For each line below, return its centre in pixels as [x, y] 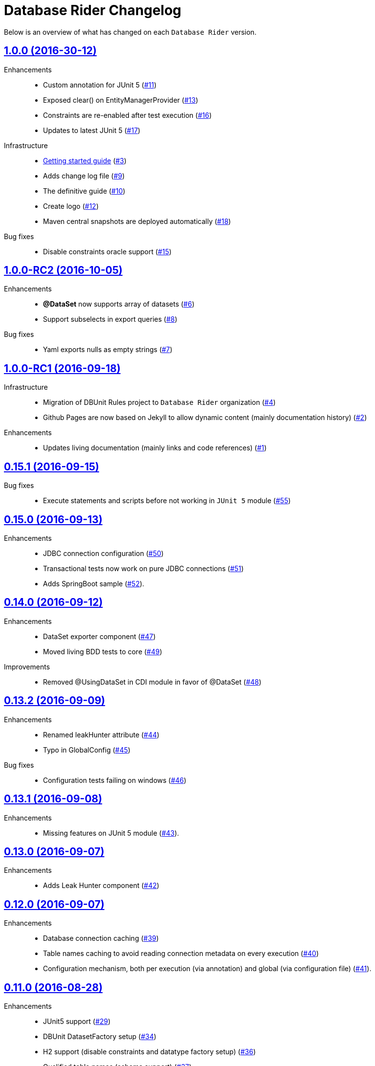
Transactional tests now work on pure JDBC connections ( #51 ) [144, 568]
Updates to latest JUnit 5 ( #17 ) [92, 130]
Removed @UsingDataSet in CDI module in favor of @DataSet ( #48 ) [152, 682]
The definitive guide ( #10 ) [84, 191]
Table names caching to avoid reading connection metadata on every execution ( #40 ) [181, 954]
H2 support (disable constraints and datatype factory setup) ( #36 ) [149, 1052]
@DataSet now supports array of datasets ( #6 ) [119, 304]
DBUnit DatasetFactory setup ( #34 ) [100, 1037]
